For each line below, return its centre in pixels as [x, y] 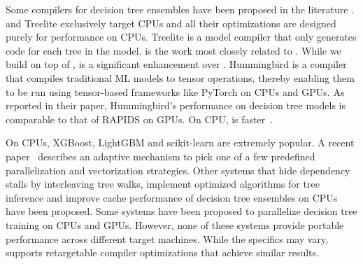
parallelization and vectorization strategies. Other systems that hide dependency [178, 170]
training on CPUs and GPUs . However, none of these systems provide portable [175, 224]
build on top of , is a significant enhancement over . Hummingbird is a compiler [176, 64]
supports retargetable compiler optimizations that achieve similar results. [162, 252]
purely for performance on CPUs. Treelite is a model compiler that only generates [181, 37]
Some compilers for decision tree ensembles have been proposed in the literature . [180, 9]
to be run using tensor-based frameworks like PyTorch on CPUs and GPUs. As [175, 91]
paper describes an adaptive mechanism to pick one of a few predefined [161, 156]
